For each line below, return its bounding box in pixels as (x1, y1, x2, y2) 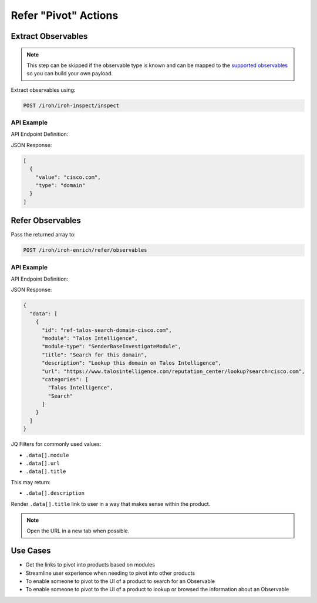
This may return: (11, 478, 51, 485)
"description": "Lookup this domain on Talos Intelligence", (42, 359, 222, 367)
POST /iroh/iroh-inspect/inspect (23, 102, 120, 109)
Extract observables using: (11, 86, 76, 94)
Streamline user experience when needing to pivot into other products (25, 569, 195, 577)
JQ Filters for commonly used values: (11, 441, 102, 448)
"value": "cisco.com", (35, 174, 101, 181)
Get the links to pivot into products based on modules (25, 561, 156, 568)
